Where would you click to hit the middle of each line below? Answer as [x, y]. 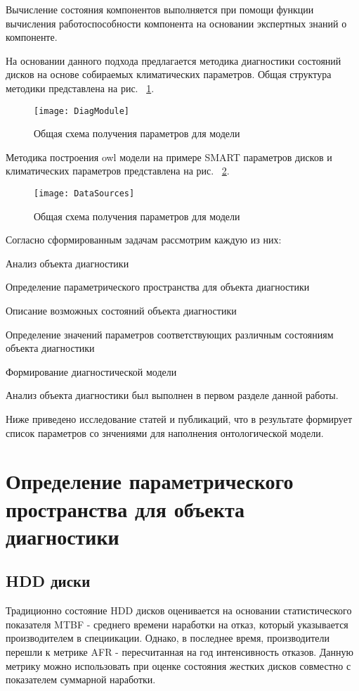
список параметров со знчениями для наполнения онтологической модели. [165, 432]
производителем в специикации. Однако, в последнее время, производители [168, 638]
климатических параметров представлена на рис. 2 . [118, 171]
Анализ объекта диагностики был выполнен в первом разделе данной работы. [172, 395]
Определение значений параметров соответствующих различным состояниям [170, 334]
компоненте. [32, 37]
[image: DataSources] [84, 194]
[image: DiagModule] [82, 111]
